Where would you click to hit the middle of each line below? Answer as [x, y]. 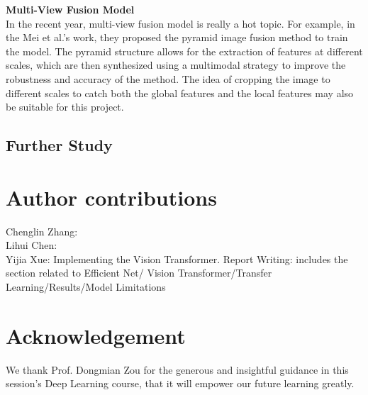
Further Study [59, 145]
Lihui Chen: [32, 245]
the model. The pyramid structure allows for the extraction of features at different [184, 51]
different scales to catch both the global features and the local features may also [180, 93]
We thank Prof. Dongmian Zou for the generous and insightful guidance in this [177, 369]
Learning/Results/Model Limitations [86, 287]
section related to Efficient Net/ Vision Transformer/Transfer [139, 273]
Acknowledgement [96, 335]
